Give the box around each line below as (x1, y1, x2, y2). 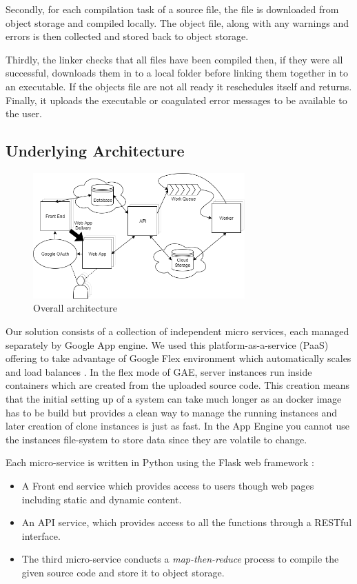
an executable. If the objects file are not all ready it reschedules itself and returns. (6, 79, 352, 93)
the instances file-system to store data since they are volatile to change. (6, 432, 307, 446)
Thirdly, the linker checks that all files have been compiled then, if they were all (6, 52, 343, 66)
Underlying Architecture (6, 140, 185, 161)
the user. (6, 106, 43, 121)
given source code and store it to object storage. (21, 565, 225, 579)
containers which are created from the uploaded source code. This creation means (6, 378, 350, 392)
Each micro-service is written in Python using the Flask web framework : (6, 455, 314, 470)
